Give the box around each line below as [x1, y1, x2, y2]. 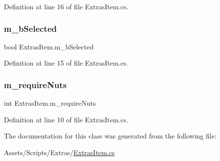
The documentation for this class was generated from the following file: [4, 131, 217, 141]
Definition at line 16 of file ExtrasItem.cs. [4, 1, 129, 11]
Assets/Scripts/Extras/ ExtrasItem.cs [4, 147, 115, 157]
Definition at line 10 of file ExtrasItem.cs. [4, 114, 129, 124]
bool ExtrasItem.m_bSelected [4, 41, 94, 51]
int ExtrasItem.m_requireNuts [4, 98, 96, 108]
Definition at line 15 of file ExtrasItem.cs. [4, 58, 129, 68]
